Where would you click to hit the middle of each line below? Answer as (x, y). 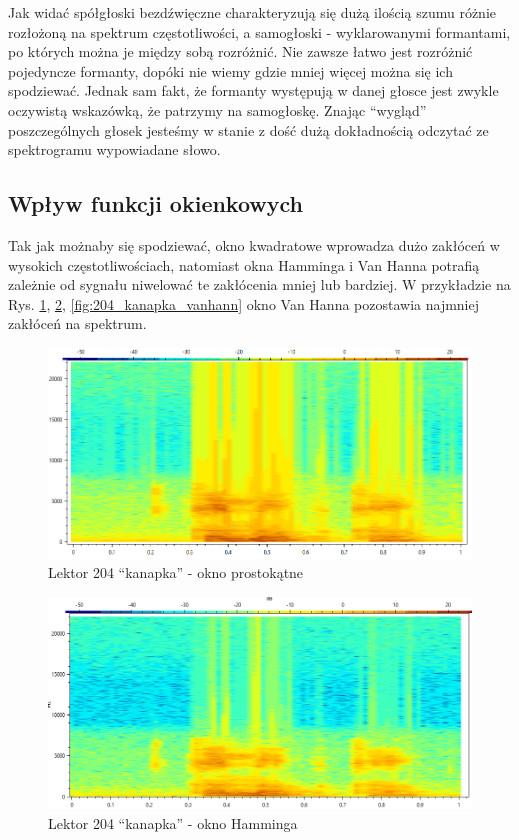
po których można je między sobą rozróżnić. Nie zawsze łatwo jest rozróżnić (240, 51)
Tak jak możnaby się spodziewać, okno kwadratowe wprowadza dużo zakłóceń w (254, 244)
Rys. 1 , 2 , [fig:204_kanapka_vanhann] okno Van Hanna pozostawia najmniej (243, 303)
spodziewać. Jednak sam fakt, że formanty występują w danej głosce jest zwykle (253, 90)
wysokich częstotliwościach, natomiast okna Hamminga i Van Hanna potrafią (244, 264)
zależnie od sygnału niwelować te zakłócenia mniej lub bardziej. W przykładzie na (259, 284)
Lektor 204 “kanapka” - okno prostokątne (176, 572)
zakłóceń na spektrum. (77, 323)
